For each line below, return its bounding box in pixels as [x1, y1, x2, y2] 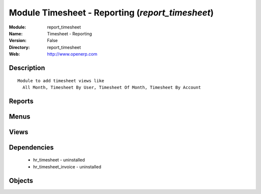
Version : [9, 38, 27, 44]
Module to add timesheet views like [17, 78, 104, 83]
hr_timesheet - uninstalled [33, 157, 85, 163]
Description [9, 63, 45, 72]
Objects [9, 177, 33, 185]
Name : [9, 30, 23, 36]
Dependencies [9, 143, 54, 151]
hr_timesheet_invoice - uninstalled [33, 164, 101, 169]
